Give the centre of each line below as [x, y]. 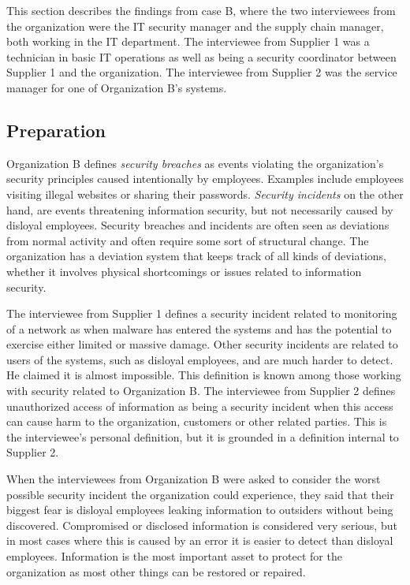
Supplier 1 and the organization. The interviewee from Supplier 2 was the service [202, 72]
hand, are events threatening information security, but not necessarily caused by [200, 209]
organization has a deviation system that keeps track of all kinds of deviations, [196, 256]
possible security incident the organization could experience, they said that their [200, 494]
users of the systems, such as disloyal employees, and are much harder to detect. [200, 359]
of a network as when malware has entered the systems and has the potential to [199, 328]
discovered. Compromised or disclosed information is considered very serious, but [202, 525]
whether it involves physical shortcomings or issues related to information [184, 271]
